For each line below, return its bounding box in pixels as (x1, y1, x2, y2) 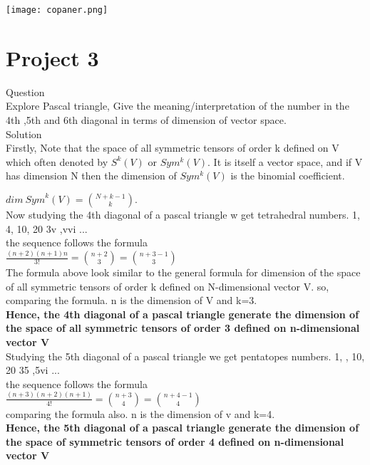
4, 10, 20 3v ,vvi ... (6, 221, 88, 236)
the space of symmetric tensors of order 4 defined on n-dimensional (6, 434, 344, 449)
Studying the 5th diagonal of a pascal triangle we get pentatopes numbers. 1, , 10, (6, 348, 365, 363)
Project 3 (6, 43, 99, 72)
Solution (6, 126, 42, 141)
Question (6, 84, 45, 99)
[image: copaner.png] (6, 5, 108, 15)
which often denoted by (6, 154, 108, 169)
